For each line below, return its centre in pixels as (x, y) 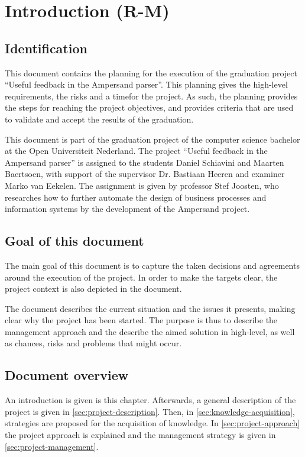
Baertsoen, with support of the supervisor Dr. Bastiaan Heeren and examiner (145, 174)
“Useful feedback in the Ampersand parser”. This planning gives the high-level (146, 84)
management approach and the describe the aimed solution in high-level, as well (150, 331)
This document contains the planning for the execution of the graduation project (151, 73)
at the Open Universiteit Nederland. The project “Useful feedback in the (136, 151)
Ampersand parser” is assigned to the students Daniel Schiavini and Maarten (145, 162)
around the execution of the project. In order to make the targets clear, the (141, 277)
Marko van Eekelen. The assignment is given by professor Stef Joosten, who (142, 185)
